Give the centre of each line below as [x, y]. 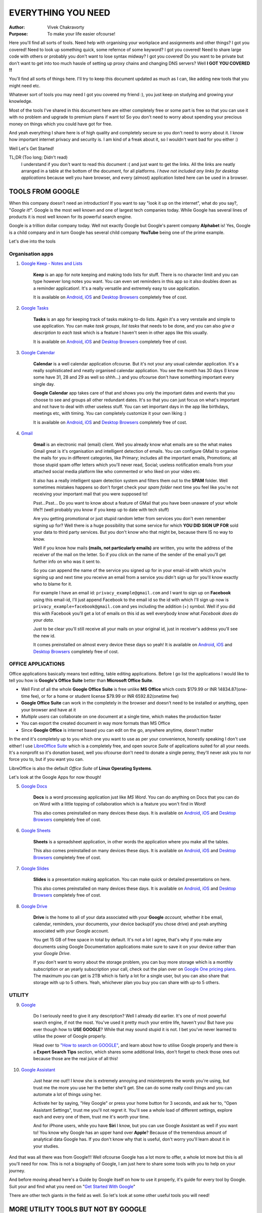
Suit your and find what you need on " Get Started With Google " [72, 1186]
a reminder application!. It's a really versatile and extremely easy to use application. [116, 288]
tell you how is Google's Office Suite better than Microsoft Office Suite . [81, 680]
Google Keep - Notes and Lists [52, 263]
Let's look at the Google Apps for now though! [55, 777]
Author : [17, 27]
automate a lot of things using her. [67, 1094]
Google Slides [35, 869]
